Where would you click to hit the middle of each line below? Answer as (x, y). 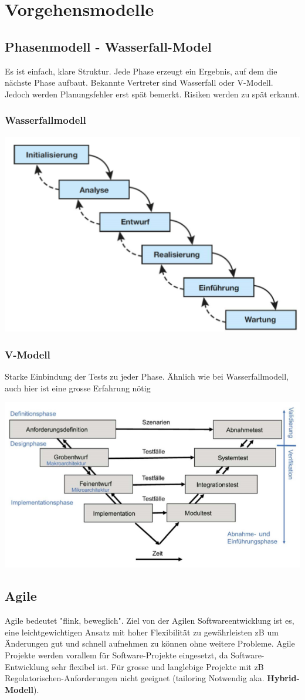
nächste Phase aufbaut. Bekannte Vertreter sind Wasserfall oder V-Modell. (139, 82)
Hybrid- (283, 678)
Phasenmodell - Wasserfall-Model (108, 46)
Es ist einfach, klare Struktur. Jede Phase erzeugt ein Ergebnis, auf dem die (141, 71)
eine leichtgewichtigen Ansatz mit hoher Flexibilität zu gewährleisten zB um (142, 632)
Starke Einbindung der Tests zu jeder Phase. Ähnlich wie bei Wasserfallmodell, (147, 376)
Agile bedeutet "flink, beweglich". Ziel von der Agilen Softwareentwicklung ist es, (150, 620)
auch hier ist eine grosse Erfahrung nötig (78, 388)
